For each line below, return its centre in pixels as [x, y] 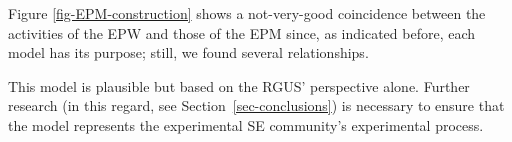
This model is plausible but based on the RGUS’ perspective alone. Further [239, 85]
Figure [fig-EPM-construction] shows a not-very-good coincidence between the [247, 13]
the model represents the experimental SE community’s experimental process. [246, 124]
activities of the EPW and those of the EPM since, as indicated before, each [242, 32]
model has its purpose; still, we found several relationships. [188, 52]
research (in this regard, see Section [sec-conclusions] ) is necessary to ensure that [256, 105]
